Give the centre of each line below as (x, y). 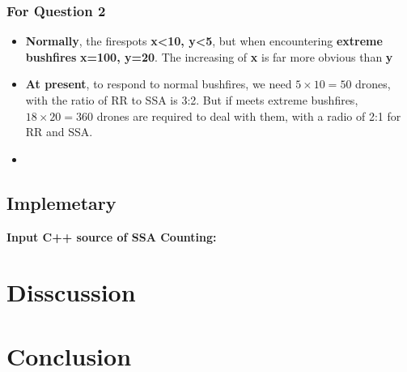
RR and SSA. (59, 132)
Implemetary (61, 202)
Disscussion (71, 292)
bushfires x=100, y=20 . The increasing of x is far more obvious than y (209, 56)
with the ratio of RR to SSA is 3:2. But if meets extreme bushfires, (192, 100)
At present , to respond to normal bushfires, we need (159, 84)
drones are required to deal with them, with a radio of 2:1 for (249, 115)
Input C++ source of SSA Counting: (112, 236)
